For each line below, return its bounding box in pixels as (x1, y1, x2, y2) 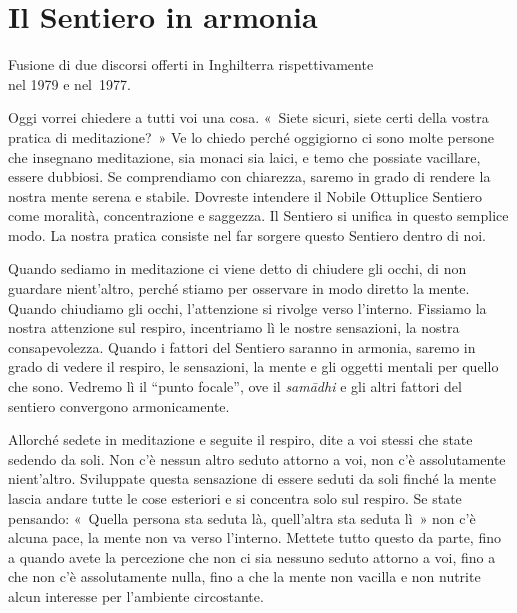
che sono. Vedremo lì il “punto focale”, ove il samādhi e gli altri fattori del (8, 376, 462, 397)
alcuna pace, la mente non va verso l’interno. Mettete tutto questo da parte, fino (8, 527, 501, 548)
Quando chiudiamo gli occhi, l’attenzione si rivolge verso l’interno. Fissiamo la (8, 297, 487, 318)
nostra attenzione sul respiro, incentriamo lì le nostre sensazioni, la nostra (8, 317, 460, 338)
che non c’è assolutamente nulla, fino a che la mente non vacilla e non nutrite (8, 566, 481, 587)
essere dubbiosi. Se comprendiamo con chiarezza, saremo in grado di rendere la (8, 166, 491, 187)
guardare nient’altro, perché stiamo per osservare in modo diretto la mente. (8, 278, 470, 299)
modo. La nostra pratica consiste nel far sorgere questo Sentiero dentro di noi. (8, 224, 487, 245)
